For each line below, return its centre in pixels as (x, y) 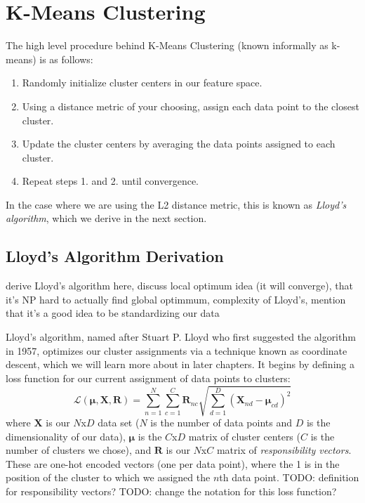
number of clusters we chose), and (79, 450)
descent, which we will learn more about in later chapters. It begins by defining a (180, 364)
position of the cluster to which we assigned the (108, 477)
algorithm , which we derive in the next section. (106, 218)
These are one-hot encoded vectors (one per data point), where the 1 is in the (173, 463)
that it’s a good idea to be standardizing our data (113, 313)
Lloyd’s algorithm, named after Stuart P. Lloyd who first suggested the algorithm (181, 337)
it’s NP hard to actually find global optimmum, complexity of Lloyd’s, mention (176, 299)
